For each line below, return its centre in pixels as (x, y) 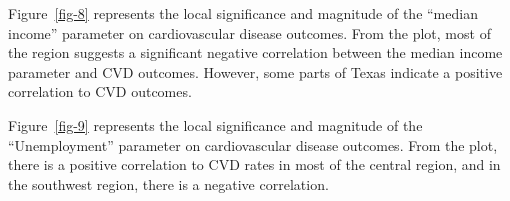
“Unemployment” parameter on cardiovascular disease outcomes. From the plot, (253, 144)
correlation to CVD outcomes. (100, 91)
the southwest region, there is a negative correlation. (168, 183)
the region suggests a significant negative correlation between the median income (255, 52)
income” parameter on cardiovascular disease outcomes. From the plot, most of (249, 32)
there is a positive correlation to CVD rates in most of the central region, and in (254, 164)
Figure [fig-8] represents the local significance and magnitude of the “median (243, 13)
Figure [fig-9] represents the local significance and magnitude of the (215, 124)
